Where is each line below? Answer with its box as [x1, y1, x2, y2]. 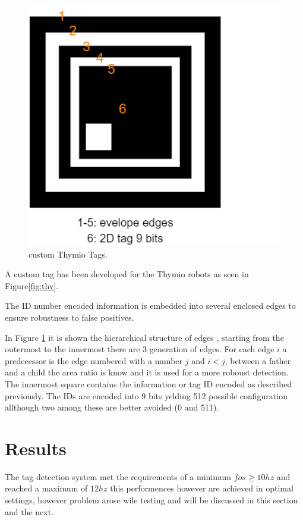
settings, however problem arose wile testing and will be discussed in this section [5, 494, 298, 506]
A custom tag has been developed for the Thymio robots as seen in [5, 268, 249, 280]
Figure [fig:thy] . [5, 279, 59, 292]
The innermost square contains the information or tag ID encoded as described [5, 377, 292, 390]
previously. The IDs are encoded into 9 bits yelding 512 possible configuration [5, 389, 288, 402]
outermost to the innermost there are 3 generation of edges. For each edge [5, 343, 274, 355]
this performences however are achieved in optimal [110, 482, 293, 494]
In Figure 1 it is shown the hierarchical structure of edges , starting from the [5, 331, 284, 343]
